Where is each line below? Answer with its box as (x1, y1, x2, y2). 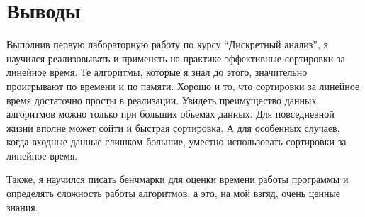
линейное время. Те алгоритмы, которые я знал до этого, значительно (6, 65, 308, 79)
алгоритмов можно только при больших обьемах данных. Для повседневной (6, 106, 335, 121)
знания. (6, 199, 38, 214)
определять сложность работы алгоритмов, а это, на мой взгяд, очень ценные (6, 186, 341, 201)
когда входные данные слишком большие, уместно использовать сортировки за (6, 134, 347, 149)
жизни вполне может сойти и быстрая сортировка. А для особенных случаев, (6, 120, 340, 135)
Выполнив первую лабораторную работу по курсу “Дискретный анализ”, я (6, 37, 328, 52)
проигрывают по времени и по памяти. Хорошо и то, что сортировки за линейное (6, 78, 360, 93)
